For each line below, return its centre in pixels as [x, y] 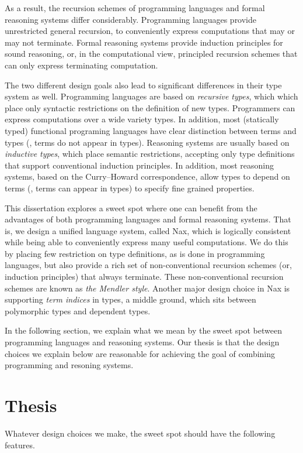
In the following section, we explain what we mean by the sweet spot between [143, 330]
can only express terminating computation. [81, 65]
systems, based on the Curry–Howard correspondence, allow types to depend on [147, 176]
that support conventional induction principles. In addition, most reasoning [139, 165]
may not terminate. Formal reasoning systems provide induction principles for [144, 42]
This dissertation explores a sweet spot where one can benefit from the [131, 207]
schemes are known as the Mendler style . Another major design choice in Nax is [147, 288]
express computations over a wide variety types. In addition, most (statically [142, 119]
